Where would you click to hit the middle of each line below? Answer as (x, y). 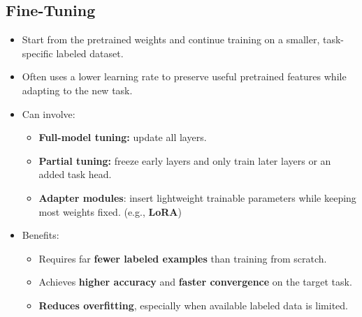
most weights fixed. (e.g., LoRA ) (110, 211)
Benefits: (41, 235)
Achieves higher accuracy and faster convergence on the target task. (195, 282)
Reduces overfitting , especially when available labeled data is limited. (194, 305)
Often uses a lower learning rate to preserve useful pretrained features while (184, 76)
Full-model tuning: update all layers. (123, 137)
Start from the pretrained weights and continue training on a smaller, (171, 39)
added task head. (75, 174)
